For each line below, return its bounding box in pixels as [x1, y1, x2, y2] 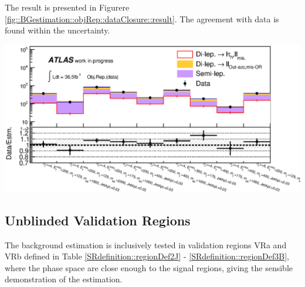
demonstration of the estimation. [5, 273, 123, 285]
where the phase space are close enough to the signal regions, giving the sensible [5, 261, 293, 274]
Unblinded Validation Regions [5, 211, 191, 229]
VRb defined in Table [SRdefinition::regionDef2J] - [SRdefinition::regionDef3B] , [5, 250, 289, 262]
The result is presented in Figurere [5, 1, 130, 13]
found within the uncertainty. [5, 24, 110, 36]
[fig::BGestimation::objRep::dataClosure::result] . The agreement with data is [5, 12, 279, 25]
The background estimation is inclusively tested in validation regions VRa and [5, 238, 287, 251]
